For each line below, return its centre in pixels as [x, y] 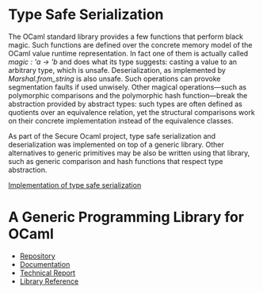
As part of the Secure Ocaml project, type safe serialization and [112, 136]
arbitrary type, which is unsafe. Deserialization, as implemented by [117, 70]
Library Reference [49, 281]
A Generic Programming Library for [126, 218]
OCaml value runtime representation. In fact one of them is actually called [128, 53]
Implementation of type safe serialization [75, 185]
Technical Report [48, 273]
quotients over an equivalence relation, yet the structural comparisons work [131, 112]
